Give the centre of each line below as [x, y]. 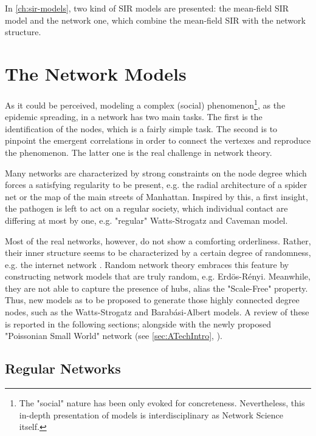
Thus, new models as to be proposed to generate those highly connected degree [152, 300]
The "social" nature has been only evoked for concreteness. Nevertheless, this [162, 403]
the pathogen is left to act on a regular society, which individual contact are [146, 208]
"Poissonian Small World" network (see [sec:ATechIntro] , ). [114, 336]
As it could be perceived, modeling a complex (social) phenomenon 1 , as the [145, 104]
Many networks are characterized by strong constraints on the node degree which [156, 173]
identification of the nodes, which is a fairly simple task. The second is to [141, 128]
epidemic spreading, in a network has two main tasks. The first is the [134, 117]
